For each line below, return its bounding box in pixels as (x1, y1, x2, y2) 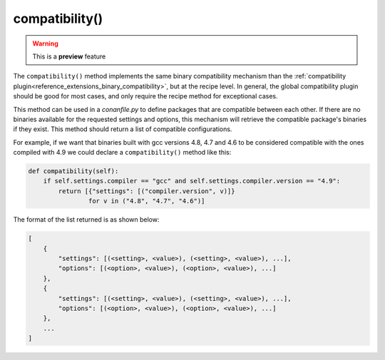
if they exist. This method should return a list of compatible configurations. (13, 125, 232, 133)
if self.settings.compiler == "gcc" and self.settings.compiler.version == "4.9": (43, 177, 341, 185)
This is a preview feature (32, 52, 106, 61)
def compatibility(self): (28, 168, 119, 175)
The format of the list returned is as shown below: (13, 215, 160, 224)
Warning (32, 39, 58, 48)
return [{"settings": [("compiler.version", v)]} (58, 187, 235, 195)
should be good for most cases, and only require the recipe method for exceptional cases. (13, 92, 278, 101)
